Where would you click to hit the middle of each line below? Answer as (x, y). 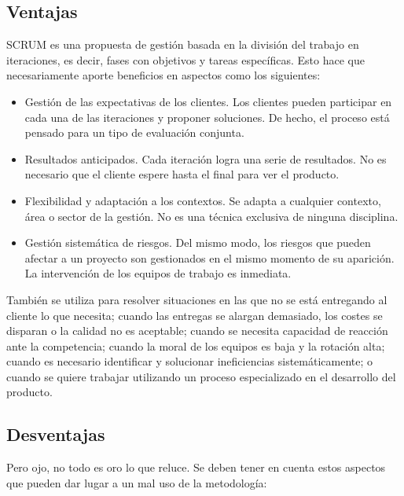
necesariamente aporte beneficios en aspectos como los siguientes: (163, 75)
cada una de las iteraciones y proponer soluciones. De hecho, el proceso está (207, 117)
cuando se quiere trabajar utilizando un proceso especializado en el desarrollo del (201, 376)
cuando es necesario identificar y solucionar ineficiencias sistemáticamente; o (190, 361)
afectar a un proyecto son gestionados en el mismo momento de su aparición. (209, 257)
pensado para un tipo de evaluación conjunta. (134, 132)
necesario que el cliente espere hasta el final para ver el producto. (182, 174)
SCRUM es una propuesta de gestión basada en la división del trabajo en (183, 44)
